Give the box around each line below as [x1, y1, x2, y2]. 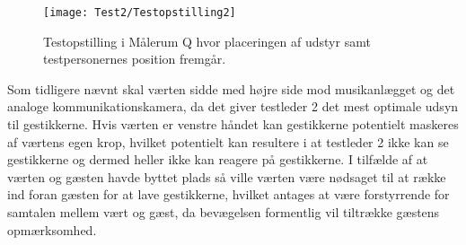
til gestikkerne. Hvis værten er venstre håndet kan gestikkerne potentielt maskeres [7, 115, 459, 134]
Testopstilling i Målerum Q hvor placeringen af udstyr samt [43, 31, 371, 50]
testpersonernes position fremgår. [43, 49, 226, 68]
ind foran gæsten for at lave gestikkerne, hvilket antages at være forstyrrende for [7, 185, 450, 204]
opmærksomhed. [7, 220, 97, 239]
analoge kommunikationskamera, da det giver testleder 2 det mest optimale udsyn [7, 97, 459, 116]
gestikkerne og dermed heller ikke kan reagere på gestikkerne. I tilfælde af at [7, 150, 428, 169]
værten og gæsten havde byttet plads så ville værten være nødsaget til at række [7, 167, 446, 186]
